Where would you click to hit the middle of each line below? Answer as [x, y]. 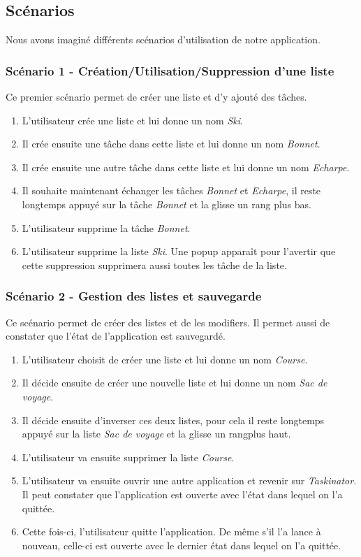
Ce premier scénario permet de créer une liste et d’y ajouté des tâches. [156, 97]
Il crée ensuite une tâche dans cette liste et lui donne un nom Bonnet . [171, 144]
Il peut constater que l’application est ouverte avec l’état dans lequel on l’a [182, 494]
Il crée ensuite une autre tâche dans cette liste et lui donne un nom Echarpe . [186, 167]
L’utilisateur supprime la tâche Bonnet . [106, 227]
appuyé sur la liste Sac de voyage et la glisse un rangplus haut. [156, 434]
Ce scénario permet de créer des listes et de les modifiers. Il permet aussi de [168, 322]
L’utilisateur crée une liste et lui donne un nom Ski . [132, 120]
